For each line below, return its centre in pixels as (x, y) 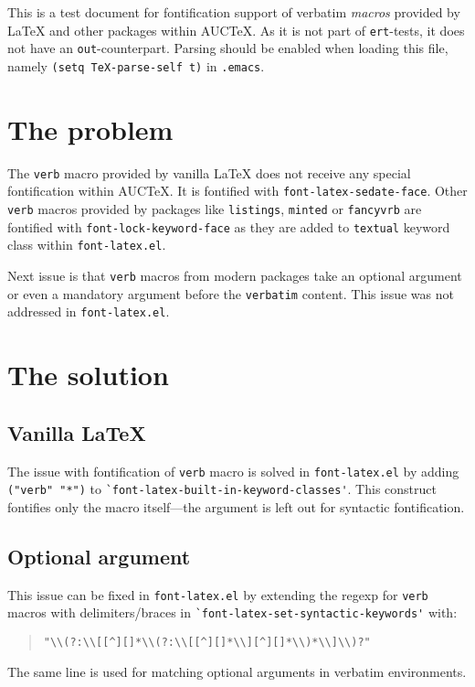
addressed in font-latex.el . (89, 311)
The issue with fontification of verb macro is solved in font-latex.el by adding (233, 471)
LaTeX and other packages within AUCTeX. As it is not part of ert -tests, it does (236, 30)
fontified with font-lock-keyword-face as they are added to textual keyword (229, 226)
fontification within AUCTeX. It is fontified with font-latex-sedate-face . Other (237, 191)
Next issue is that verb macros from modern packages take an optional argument (235, 275)
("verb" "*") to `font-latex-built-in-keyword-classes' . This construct (222, 489)
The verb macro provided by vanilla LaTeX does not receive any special (209, 172)
